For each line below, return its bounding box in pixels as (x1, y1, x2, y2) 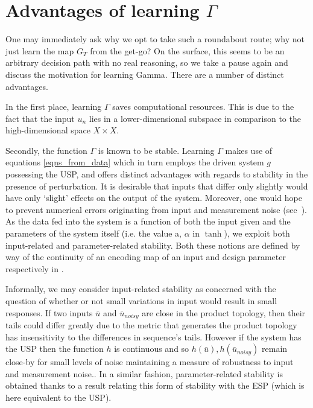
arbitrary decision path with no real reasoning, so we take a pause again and (5, 56, 288, 69)
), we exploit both (224, 227, 290, 240)
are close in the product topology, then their (142, 306, 306, 319)
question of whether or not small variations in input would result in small (5, 295, 277, 307)
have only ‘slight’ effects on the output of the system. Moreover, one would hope (5, 191, 302, 204)
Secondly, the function (5, 144, 87, 156)
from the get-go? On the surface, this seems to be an (90, 44, 285, 57)
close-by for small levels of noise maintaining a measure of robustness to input (5, 355, 294, 368)
